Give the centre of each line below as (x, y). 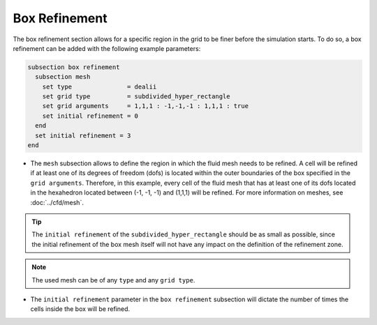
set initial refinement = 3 (83, 135)
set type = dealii (99, 86)
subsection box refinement (74, 67)
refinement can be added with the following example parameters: (107, 48)
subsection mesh (63, 77)
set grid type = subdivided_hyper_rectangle (136, 97)
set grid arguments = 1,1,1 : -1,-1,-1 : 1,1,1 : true (146, 106)
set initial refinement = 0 (90, 116)
